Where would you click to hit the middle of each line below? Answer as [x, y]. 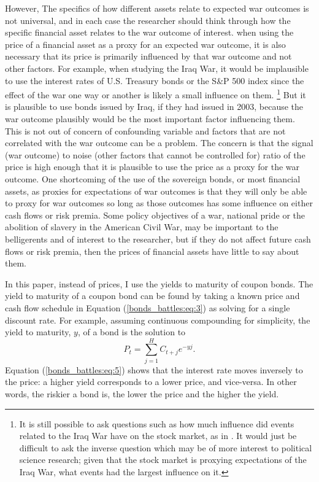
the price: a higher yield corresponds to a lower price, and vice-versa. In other [151, 382]
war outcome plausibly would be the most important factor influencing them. [150, 119]
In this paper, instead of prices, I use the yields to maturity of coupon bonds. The [159, 283]
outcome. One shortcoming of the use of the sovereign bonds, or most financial [153, 178]
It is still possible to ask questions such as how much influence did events [157, 423]
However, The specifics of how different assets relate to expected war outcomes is [157, 8]
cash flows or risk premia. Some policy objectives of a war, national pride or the [155, 215]
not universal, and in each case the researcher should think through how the [148, 20]
